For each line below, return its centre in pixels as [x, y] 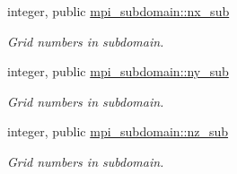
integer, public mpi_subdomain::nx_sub [118, 11]
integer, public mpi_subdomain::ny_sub [118, 71]
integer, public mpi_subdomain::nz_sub [118, 131]
